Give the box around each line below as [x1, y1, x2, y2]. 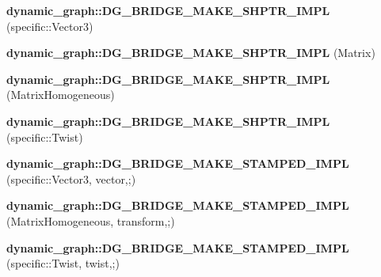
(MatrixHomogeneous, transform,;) [6, 212, 175, 229]
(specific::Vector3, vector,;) [6, 170, 136, 187]
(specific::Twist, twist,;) [6, 255, 120, 271]
